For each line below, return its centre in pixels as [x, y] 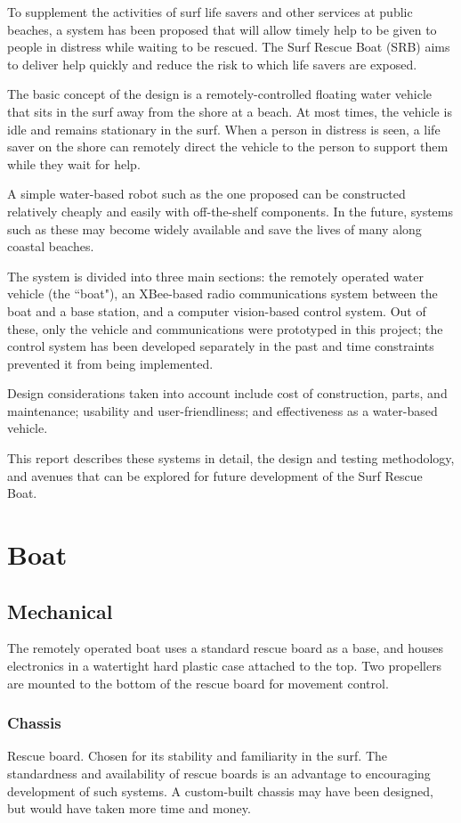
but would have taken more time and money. [129, 808]
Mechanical [60, 611]
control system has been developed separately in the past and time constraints [221, 346]
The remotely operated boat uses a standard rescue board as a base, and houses [225, 648]
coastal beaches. [51, 246]
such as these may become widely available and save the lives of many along [214, 228]
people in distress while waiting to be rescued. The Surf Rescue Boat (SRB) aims [229, 47]
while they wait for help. [74, 163]
